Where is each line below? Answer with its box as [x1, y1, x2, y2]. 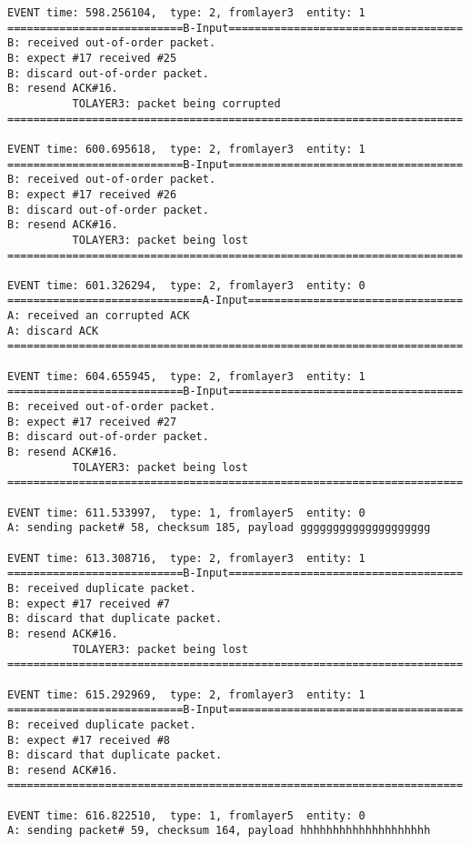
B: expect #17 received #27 [7, 415, 177, 428]
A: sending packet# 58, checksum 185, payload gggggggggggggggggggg [7, 521, 431, 535]
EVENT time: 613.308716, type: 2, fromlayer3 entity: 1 [7, 551, 365, 565]
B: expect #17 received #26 [7, 187, 177, 201]
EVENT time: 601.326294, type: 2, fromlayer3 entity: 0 [7, 278, 365, 292]
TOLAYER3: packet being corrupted [72, 96, 281, 110]
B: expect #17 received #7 [7, 597, 170, 610]
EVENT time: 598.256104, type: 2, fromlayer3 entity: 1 [7, 6, 365, 19]
